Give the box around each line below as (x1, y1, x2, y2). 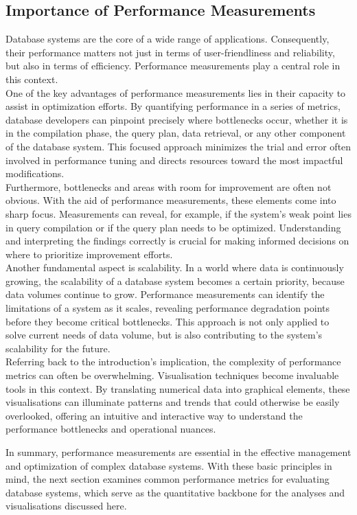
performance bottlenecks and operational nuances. (5, 422, 216, 436)
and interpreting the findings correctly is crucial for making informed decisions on (5, 233, 349, 248)
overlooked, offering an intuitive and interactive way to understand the (5, 408, 303, 422)
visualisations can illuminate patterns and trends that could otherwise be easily (5, 395, 340, 409)
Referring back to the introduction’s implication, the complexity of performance (5, 354, 341, 369)
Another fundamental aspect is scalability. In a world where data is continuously (5, 260, 344, 275)
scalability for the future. (5, 341, 111, 355)
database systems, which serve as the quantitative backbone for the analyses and (5, 485, 345, 499)
